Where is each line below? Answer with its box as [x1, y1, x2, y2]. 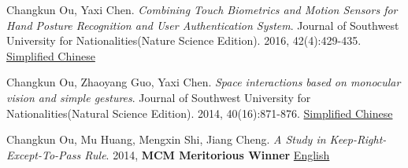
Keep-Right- [329, 131, 387, 148]
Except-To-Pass [6, 146, 81, 163]
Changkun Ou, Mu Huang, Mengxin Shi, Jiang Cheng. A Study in [6, 131, 326, 148]
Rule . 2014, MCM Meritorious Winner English [84, 146, 330, 163]
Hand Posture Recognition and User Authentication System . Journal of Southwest [6, 16, 399, 33]
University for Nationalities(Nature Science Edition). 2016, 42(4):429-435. [6, 32, 362, 49]
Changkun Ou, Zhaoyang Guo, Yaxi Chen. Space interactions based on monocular [6, 74, 401, 90]
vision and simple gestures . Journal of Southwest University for [6, 89, 311, 105]
